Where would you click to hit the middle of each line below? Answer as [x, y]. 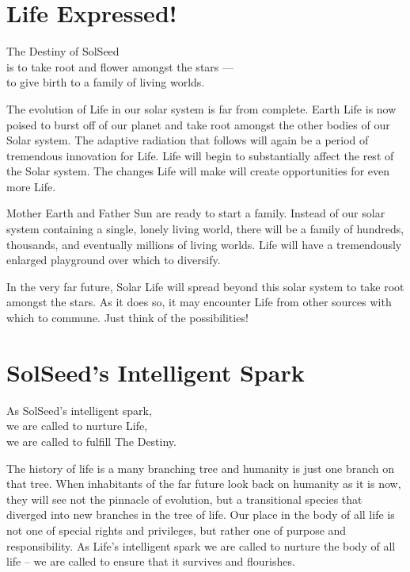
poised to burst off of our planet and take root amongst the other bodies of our [198, 124]
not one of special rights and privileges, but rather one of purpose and [177, 530]
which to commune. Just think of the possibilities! [127, 318]
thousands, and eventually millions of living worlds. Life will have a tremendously [204, 244]
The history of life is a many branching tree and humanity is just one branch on [201, 468]
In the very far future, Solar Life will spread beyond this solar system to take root [205, 286]
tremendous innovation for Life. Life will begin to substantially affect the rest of [200, 155]
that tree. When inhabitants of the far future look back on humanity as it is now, [204, 484]
